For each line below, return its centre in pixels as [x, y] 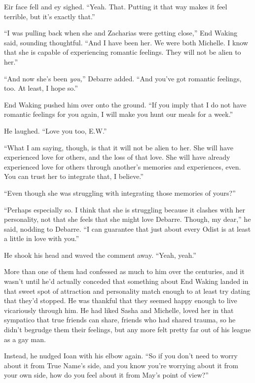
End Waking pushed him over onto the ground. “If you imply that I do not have [125, 104]
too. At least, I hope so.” [41, 88]
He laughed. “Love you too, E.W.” [55, 130]
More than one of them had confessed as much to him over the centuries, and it [124, 271]
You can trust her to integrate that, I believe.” [74, 176]
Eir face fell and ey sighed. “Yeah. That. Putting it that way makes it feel [116, 6]
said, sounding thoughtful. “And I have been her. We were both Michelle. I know [126, 42]
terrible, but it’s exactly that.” [50, 16]
